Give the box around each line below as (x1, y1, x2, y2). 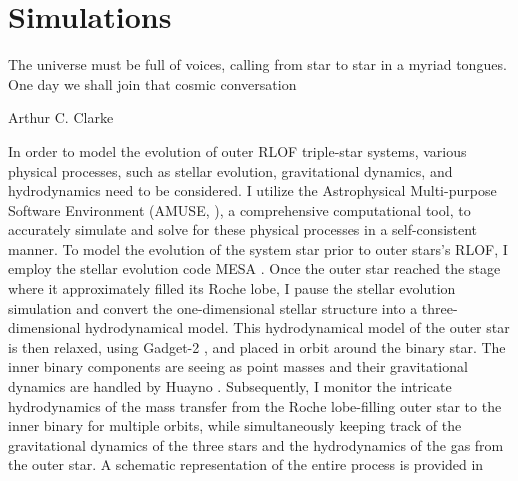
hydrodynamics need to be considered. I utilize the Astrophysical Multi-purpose (8, 180, 497, 201)
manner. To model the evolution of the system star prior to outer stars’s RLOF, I (8, 238, 508, 259)
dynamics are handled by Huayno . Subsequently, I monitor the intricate (8, 376, 452, 397)
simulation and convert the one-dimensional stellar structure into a (8, 297, 418, 318)
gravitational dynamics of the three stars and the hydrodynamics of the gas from (8, 434, 504, 455)
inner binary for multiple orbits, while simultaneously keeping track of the (8, 415, 462, 436)
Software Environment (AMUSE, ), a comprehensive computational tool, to (8, 199, 471, 220)
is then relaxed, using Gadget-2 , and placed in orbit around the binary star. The (8, 336, 506, 357)
